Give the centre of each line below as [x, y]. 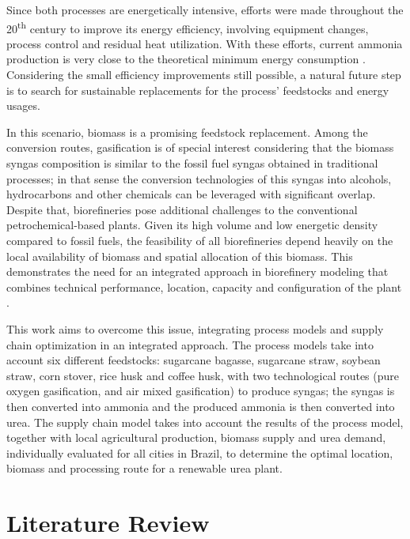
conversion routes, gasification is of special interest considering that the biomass [200, 147]
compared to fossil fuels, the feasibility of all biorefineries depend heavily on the [200, 240]
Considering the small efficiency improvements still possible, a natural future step [204, 75]
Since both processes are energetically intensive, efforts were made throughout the [205, 9]
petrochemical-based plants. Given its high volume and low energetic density [192, 225]
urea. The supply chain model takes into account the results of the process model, [205, 422]
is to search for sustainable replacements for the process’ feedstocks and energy [198, 90]
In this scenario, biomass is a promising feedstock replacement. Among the [187, 132]
